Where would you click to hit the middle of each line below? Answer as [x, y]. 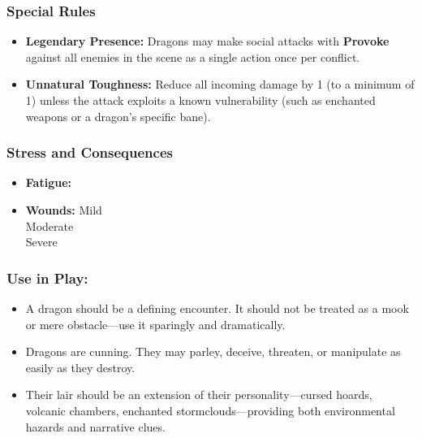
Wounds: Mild [64, 210]
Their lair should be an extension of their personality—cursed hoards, [199, 395]
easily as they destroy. [80, 367]
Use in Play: [47, 278]
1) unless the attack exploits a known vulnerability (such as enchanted [200, 100]
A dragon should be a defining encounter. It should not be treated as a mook [217, 308]
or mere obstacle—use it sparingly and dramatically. [155, 324]
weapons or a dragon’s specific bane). [118, 116]
